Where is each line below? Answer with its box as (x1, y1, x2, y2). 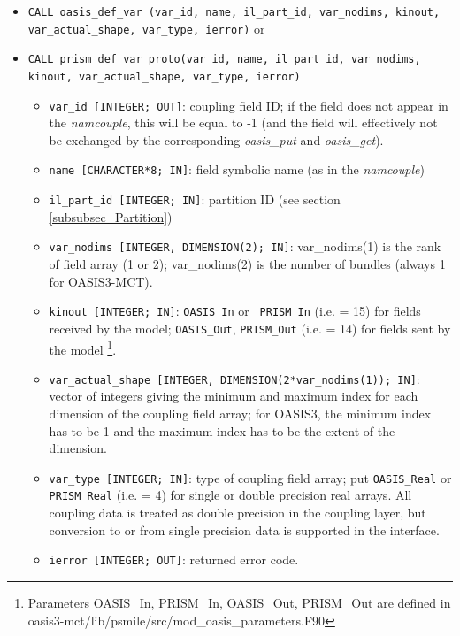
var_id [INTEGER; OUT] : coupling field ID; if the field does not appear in (49, 96, 448, 114)
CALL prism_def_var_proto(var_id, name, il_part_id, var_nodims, (27, 53, 421, 66)
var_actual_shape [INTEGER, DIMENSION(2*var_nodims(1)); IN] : (49, 369, 420, 387)
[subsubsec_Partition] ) (49, 207, 172, 226)
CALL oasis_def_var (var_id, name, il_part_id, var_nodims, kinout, (27, 6, 441, 19)
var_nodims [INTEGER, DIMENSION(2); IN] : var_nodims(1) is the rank (49, 237, 441, 256)
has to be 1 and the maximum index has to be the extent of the (49, 421, 395, 440)
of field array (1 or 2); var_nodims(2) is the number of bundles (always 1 (49, 255, 446, 273)
